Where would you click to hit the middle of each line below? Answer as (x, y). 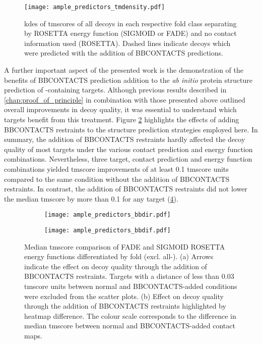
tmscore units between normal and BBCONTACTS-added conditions (131, 286)
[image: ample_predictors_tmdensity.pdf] (95, 7)
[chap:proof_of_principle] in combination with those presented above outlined (125, 99)
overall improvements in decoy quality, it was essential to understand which (120, 109)
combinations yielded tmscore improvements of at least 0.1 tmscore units (116, 168)
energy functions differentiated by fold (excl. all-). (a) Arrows (119, 256)
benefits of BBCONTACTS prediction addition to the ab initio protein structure (128, 80)
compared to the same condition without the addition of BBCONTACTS (117, 179)
